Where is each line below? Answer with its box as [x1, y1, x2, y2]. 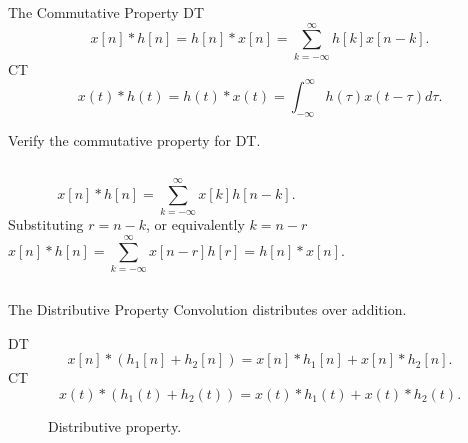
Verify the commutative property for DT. [8, 129, 261, 150]
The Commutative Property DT [8, 2, 205, 22]
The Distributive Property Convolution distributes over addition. [8, 299, 407, 320]
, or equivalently [146, 214, 245, 235]
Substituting [8, 214, 84, 235]
